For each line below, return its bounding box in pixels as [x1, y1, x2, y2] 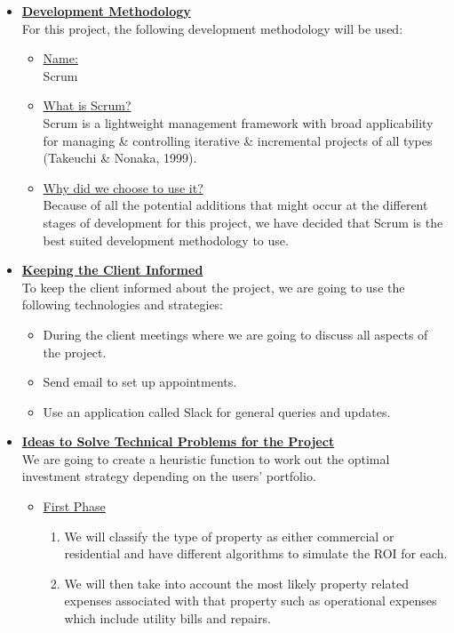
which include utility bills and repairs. [64, 609, 271, 628]
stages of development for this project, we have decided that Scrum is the [43, 212, 443, 231]
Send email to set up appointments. [43, 373, 237, 391]
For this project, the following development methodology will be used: [21, 19, 403, 37]
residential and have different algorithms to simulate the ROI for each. [64, 544, 448, 563]
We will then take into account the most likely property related [64, 573, 409, 592]
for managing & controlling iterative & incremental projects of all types [43, 131, 433, 149]
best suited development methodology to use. [43, 230, 289, 249]
